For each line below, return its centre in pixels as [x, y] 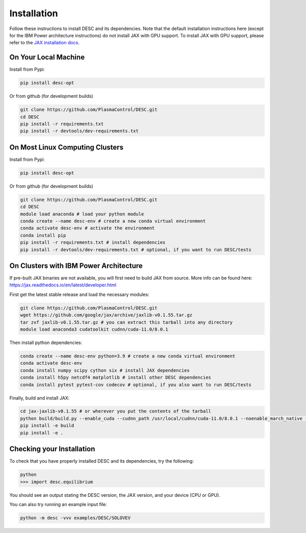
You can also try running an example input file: [58, 504]
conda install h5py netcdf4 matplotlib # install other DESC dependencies [116, 378]
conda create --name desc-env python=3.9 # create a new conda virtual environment [128, 356]
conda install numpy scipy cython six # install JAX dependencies [105, 370]
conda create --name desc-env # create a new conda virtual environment [113, 221]
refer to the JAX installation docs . [45, 43]
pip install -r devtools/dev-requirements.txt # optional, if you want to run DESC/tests [136, 249]
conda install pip [43, 235]
